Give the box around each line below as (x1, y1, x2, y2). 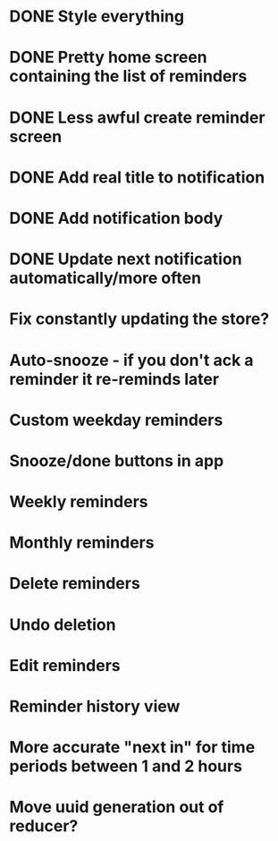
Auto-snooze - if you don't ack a (9, 350, 254, 370)
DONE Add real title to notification (9, 167, 265, 187)
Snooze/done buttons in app (9, 450, 224, 471)
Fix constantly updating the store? (9, 309, 270, 329)
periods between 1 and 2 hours (9, 756, 243, 777)
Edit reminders (9, 655, 121, 675)
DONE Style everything (9, 6, 185, 27)
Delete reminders (9, 573, 140, 594)
